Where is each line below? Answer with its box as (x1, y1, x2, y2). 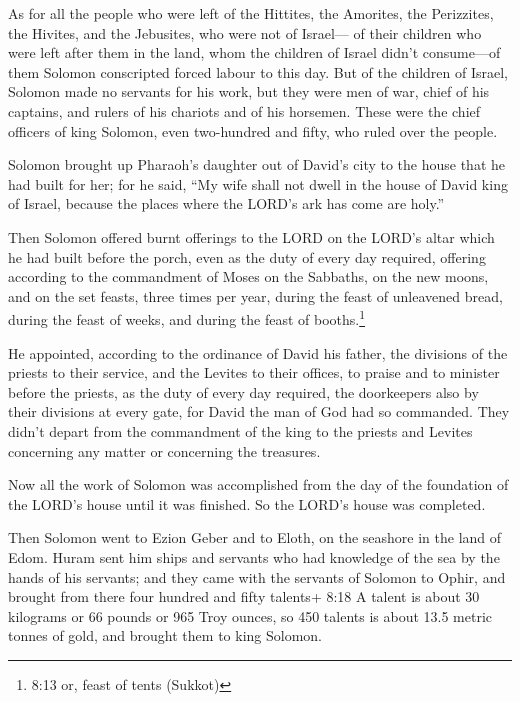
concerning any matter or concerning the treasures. (8, 440, 321, 461)
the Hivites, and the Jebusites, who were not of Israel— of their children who (8, 22, 482, 43)
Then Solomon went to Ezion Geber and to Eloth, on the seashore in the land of (8, 527, 502, 548)
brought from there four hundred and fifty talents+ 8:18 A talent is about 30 (8, 586, 480, 607)
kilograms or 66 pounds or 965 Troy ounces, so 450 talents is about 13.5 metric (8, 605, 493, 626)
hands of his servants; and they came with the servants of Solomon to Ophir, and (8, 566, 506, 587)
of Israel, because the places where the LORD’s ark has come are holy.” (8, 193, 445, 214)
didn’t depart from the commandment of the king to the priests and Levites (8, 420, 473, 441)
